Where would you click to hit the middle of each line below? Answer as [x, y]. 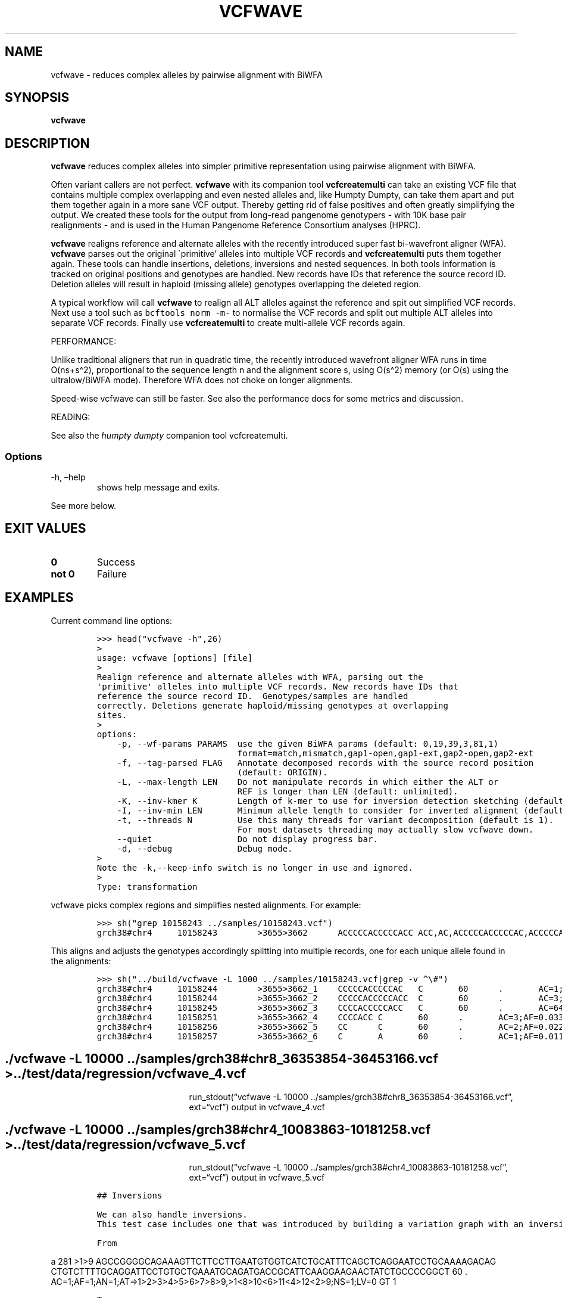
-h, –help [68, 477]
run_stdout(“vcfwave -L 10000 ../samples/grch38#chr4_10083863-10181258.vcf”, [348, 1167]
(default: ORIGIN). [282, 772]
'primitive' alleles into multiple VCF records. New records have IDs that [277, 686]
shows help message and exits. [158, 487]
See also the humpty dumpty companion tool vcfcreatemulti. [169, 436]
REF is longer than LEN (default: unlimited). [348, 791]
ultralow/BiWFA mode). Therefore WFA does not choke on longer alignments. [202, 380]
